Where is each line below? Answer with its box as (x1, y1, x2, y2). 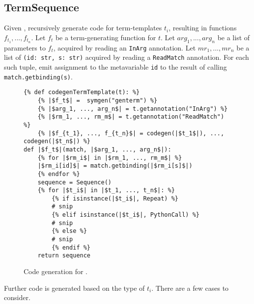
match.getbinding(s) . (4, 71, 73, 81)
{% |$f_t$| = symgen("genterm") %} (37, 97, 158, 104)
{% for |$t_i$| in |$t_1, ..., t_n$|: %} (37, 187, 175, 194)
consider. (4, 292, 30, 303)
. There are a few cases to (151, 282, 229, 293)
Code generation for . (24, 266, 87, 277)
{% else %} (52, 228, 87, 235)
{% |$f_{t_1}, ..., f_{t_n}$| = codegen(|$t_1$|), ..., (37, 129, 225, 137)
